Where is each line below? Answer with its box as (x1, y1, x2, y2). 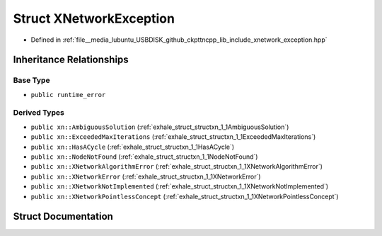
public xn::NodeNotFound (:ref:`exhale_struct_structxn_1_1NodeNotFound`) (30, 152, 258, 161)
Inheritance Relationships (13, 54, 129, 66)
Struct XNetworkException (13, 11, 175, 26)
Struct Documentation (13, 210, 113, 223)
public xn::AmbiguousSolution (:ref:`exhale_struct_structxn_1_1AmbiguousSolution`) (30, 123, 289, 131)
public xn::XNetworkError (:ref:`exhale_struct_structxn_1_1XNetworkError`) (30, 172, 261, 181)
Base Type (13, 75, 50, 85)
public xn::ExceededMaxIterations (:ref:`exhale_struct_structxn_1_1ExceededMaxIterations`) (30, 133, 316, 141)
